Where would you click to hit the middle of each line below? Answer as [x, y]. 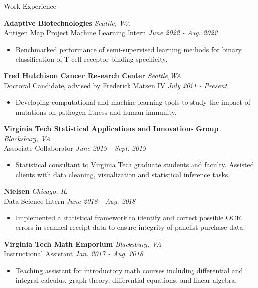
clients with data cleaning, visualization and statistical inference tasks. [123, 174]
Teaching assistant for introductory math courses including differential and [129, 270]
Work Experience [30, 6]
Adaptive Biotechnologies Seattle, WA [67, 23]
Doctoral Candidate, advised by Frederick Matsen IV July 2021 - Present [116, 85]
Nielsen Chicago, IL [36, 191]
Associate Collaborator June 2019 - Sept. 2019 [75, 148]
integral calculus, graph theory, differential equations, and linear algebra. [126, 280]
